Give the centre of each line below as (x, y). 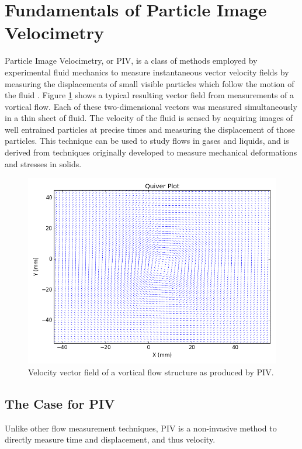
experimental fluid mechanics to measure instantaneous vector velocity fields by (147, 72)
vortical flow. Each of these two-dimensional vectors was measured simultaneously (151, 106)
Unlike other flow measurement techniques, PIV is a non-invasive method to (141, 428)
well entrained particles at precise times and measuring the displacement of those (150, 129)
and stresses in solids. (43, 163)
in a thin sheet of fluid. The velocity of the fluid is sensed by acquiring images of (149, 118)
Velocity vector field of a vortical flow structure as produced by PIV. (151, 372)
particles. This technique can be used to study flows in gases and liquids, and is (147, 141)
